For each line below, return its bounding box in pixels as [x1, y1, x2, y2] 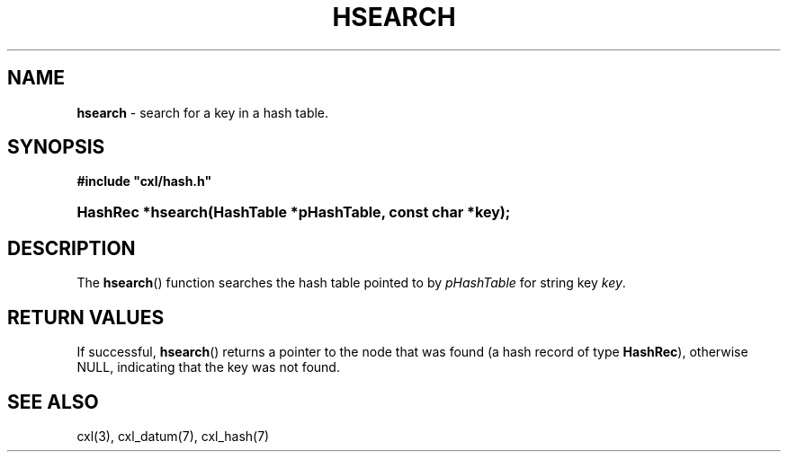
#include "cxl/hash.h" [76, 173, 212, 190]
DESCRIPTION [7, 236, 136, 260]
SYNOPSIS [7, 136, 105, 159]
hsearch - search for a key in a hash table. [76, 104, 329, 120]
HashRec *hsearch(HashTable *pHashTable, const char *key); [76, 203, 511, 222]
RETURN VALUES [7, 305, 165, 329]
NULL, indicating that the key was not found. [76, 359, 340, 375]
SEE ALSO [7, 390, 99, 413]
